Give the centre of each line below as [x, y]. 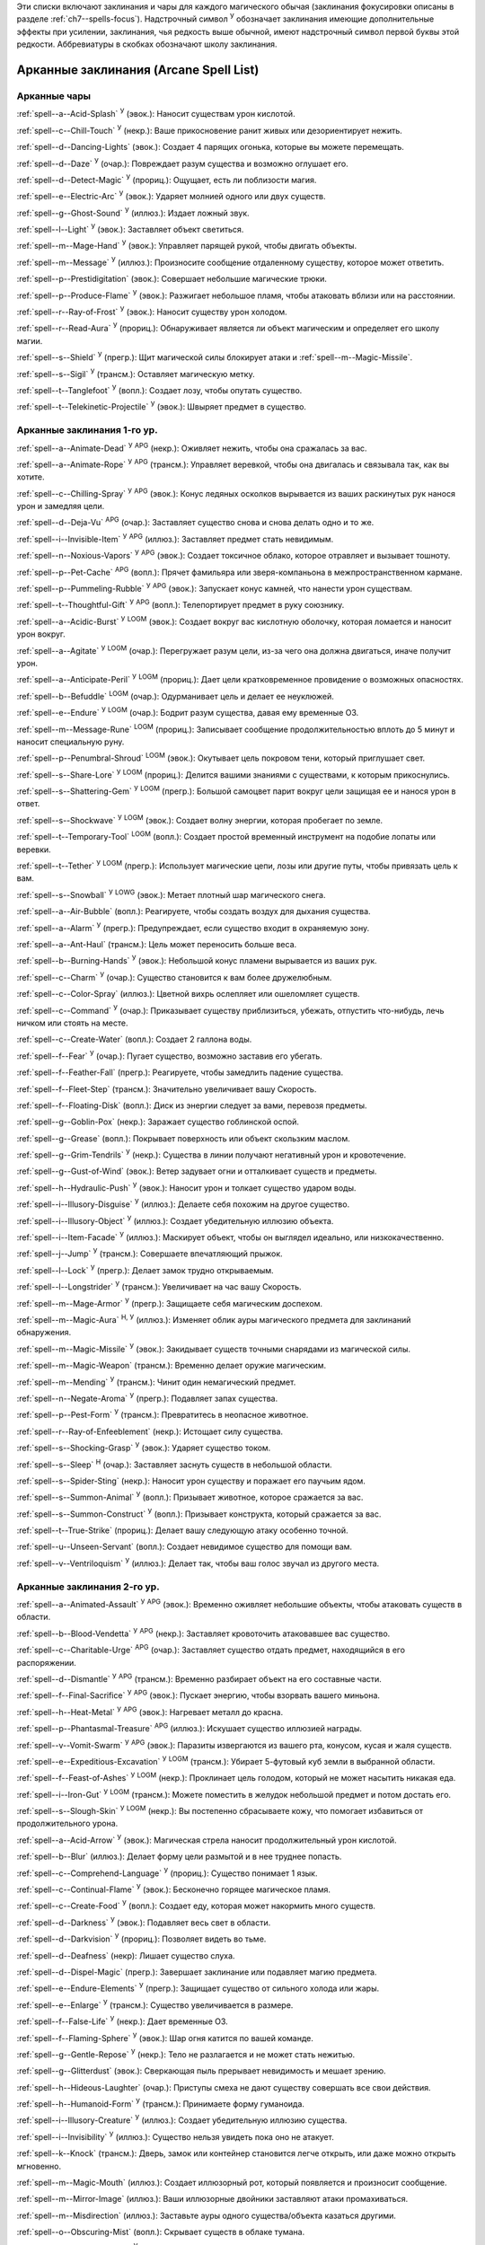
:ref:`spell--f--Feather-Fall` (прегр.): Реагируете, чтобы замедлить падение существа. [180, 1072]
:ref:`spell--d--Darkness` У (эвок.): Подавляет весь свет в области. [144, 1922]
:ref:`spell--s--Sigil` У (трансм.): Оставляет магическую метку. [136, 373]
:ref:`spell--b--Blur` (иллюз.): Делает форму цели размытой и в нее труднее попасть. [179, 1857]
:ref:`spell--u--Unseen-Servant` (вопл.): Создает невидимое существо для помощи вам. [185, 1547]
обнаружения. [44, 1333]
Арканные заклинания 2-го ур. [88, 1587]
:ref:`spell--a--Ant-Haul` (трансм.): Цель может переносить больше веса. [157, 944]
